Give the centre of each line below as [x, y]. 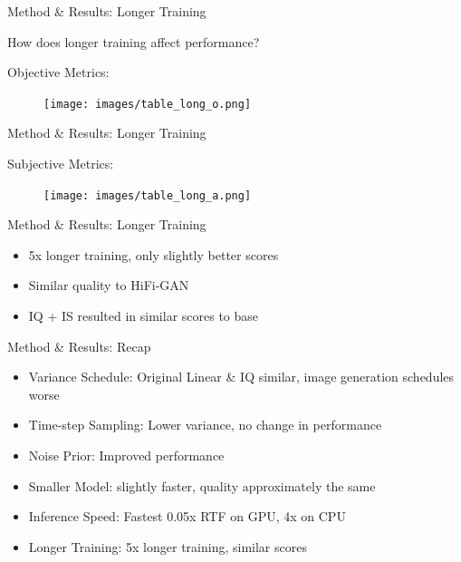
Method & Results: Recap [79, 346]
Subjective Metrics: [61, 164]
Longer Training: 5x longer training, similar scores [168, 546]
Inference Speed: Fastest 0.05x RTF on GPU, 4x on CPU [187, 516]
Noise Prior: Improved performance [126, 455]
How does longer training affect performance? [134, 41]
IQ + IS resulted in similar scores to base [144, 316]
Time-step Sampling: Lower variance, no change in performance [205, 425]
